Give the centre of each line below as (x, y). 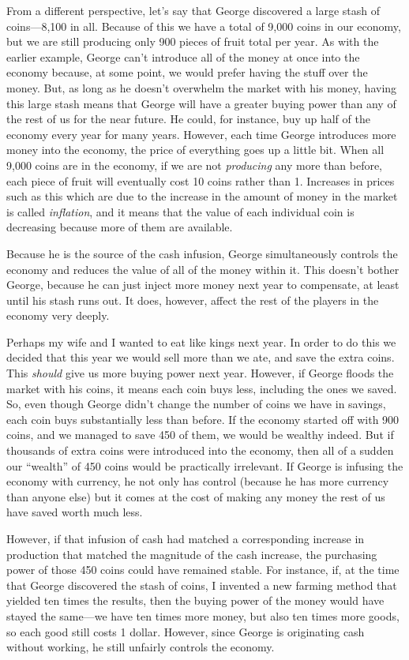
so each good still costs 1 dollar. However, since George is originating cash (186, 631)
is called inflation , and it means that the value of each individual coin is (180, 211)
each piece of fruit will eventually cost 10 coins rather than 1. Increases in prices (201, 180)
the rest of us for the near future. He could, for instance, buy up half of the (188, 119)
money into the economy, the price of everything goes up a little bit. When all (195, 150)
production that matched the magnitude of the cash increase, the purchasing (192, 554)
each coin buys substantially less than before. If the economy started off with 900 (203, 419)
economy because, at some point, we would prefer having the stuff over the (187, 72)
